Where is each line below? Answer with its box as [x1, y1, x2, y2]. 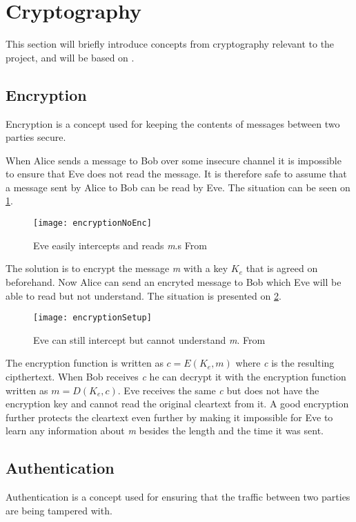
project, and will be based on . [6, 50, 135, 64]
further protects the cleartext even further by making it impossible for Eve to [6, 409, 333, 424]
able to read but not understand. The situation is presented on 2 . [6, 288, 281, 302]
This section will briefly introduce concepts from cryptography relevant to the [6, 37, 335, 51]
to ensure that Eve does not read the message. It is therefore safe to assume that [6, 166, 347, 181]
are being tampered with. [6, 503, 112, 517]
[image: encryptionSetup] [33, 313, 152, 323]
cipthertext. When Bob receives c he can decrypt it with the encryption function [6, 369, 346, 383]
